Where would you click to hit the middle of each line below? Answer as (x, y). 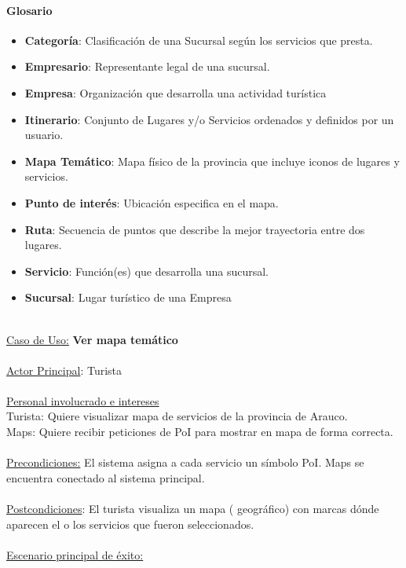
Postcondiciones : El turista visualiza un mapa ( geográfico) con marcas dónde (193, 509)
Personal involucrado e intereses (83, 400)
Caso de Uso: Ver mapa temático (92, 339)
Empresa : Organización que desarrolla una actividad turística (176, 92)
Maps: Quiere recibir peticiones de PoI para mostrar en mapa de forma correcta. (200, 432)
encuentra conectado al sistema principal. (106, 477)
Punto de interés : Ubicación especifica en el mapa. (152, 202)
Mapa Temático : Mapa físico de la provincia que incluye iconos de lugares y (212, 161)
